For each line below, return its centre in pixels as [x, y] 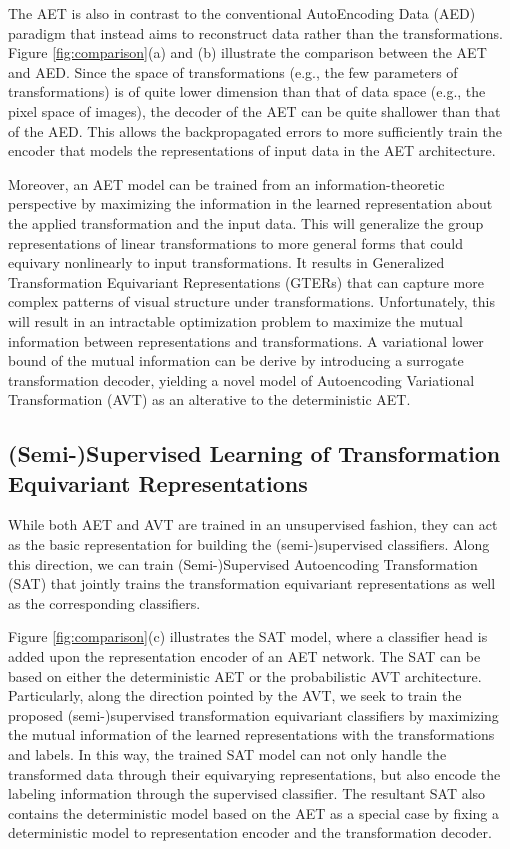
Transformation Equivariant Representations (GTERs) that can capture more [246, 281]
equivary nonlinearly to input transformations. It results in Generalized [226, 262]
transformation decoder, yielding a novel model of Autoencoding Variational [241, 379]
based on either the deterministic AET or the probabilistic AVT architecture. [245, 675]
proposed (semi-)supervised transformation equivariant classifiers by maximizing [253, 714]
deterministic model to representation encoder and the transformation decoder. [250, 832]
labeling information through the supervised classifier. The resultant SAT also [247, 793]
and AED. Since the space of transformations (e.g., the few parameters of [233, 71]
